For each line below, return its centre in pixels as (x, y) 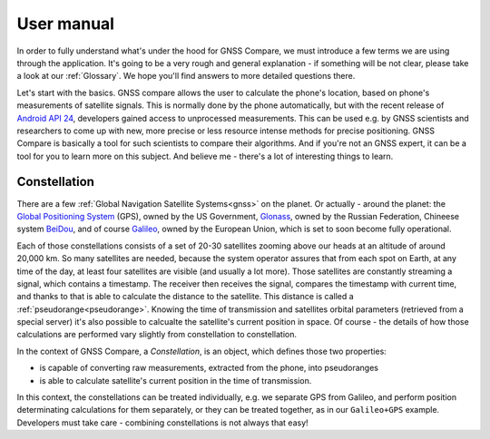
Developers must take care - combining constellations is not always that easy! (162, 423)
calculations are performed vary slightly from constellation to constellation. (157, 335)
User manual (66, 24)
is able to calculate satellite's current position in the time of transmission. (176, 380)
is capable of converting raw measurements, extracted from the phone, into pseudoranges (209, 368)
